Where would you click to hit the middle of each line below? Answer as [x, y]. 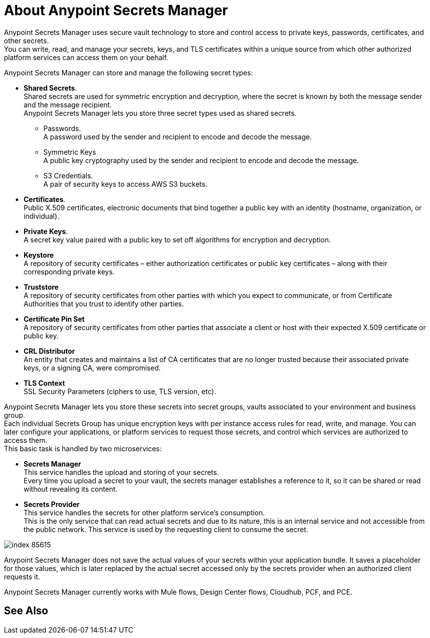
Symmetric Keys [70, 152]
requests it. [22, 576]
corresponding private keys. [69, 271]
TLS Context [44, 383]
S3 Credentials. [68, 175]
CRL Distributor [50, 351]
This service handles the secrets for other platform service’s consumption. [144, 512]
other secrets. [27, 40]
